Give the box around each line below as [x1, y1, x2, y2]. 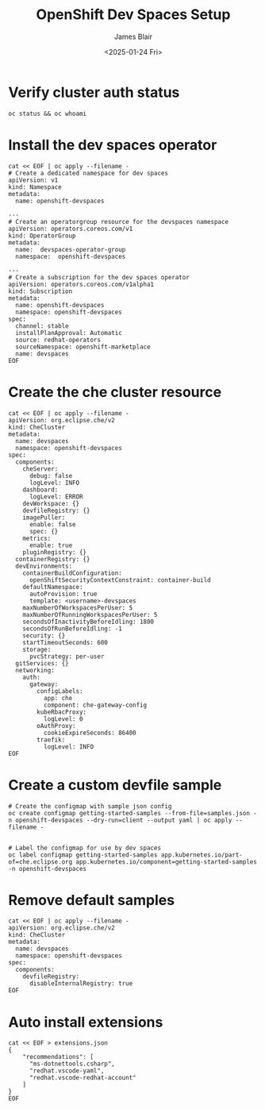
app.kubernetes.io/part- [160, 851, 244, 859]
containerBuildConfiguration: [22, 569, 123, 577]
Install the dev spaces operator [8, 136, 217, 154]
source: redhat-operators [15, 336, 102, 344]
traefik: [36, 736, 66, 744]
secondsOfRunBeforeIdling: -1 [22, 625, 123, 633]
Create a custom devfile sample [8, 776, 222, 794]
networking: [15, 666, 56, 674]
